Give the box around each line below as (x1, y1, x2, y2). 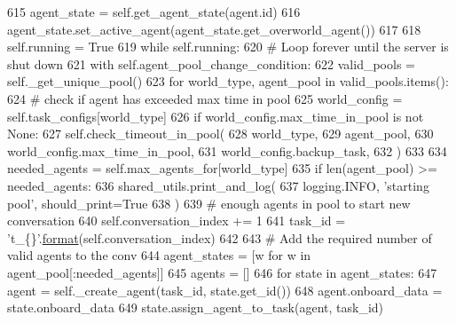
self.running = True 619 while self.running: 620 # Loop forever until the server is (7, 37, 449, 56)
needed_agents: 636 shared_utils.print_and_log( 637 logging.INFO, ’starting (7, 176, 429, 194)
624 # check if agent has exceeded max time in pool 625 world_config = (7, 89, 403, 107)
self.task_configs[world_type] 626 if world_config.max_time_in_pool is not (7, 106, 424, 125)
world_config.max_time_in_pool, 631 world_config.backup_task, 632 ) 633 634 (7, 141, 447, 160)
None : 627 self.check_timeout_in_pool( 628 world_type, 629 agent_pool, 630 (7, 124, 434, 143)
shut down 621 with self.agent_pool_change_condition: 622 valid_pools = (7, 54, 415, 73)
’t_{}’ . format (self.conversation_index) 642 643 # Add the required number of (7, 228, 432, 247)
